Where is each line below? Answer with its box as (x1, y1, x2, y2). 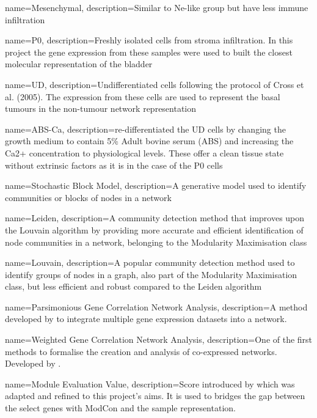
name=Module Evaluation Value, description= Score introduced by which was (5, 377, 295, 390)
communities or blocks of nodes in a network (5, 191, 172, 204)
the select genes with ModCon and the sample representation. (5, 402, 236, 414)
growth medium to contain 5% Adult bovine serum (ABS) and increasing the (5, 134, 294, 147)
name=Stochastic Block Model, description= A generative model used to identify (5, 179, 307, 192)
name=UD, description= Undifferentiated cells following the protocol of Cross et (5, 78, 304, 90)
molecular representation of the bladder (5, 57, 153, 70)
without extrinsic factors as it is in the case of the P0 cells (5, 158, 223, 171)
